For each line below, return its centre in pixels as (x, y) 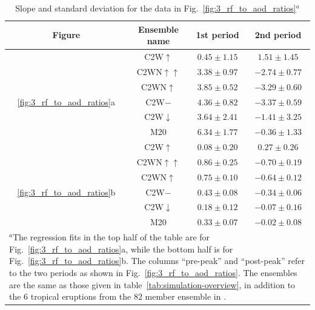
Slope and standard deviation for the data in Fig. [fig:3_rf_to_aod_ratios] (156, 8)
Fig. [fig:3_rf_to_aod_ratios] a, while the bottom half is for (121, 249)
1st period (217, 35)
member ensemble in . (186, 296)
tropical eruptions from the (81, 296)
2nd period (278, 35)
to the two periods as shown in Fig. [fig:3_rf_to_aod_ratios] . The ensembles (153, 272)
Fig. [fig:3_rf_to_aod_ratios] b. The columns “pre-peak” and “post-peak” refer (157, 261)
